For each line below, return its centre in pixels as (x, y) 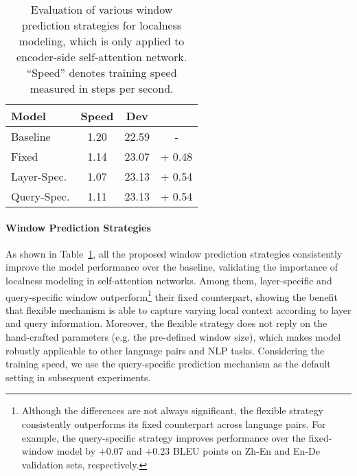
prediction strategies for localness (102, 25)
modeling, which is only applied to (102, 41)
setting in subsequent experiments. (78, 377)
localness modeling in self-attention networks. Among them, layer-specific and (169, 280)
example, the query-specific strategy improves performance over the (163, 437)
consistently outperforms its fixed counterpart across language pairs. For (174, 423)
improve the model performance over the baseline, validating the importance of (172, 267)
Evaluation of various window (102, 9)
